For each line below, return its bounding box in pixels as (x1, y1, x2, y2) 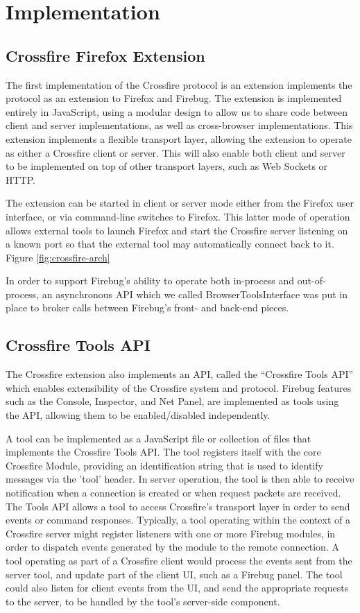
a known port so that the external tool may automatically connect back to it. (6, 236, 334, 251)
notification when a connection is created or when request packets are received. (6, 485, 341, 500)
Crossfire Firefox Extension (6, 44, 205, 66)
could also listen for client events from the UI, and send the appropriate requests (6, 580, 349, 595)
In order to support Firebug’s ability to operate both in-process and (6, 273, 295, 288)
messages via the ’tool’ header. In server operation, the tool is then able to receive (6, 472, 354, 486)
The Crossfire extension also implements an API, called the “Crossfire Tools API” (6, 367, 354, 381)
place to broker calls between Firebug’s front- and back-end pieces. (6, 300, 289, 315)
